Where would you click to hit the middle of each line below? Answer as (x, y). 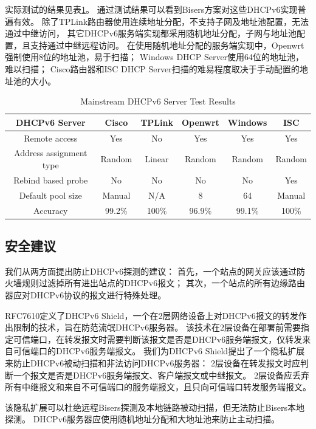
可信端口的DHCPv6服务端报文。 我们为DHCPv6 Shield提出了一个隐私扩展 (159, 351)
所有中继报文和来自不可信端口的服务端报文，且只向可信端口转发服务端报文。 (158, 387)
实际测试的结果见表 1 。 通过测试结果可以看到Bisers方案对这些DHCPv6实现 (151, 9)
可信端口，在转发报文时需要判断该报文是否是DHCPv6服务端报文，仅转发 (158, 339)
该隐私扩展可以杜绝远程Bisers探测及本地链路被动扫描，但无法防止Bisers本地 (155, 407)
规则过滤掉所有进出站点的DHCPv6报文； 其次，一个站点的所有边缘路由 (163, 283)
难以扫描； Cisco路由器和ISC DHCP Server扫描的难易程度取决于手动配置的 (152, 68)
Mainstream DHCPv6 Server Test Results (158, 101)
